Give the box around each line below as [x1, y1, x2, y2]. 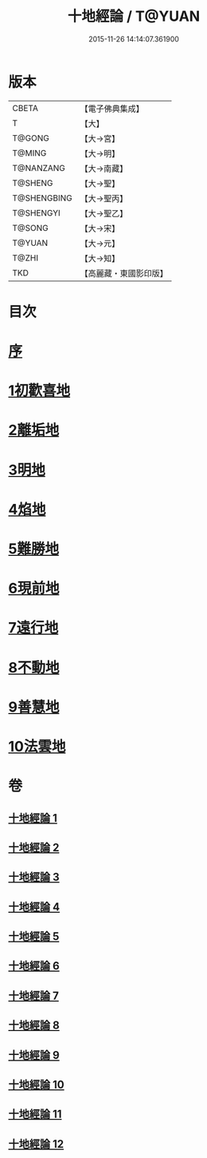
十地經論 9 [8, 1048, 60, 1062]
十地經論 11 [8, 1108, 62, 1121]
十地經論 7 [8, 989, 60, 1002]
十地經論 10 [8, 1078, 65, 1092]
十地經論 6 [8, 959, 60, 973]
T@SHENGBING [12, 192, 73, 204]
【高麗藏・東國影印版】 [80, 268, 169, 279]
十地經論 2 [8, 840, 60, 855]
